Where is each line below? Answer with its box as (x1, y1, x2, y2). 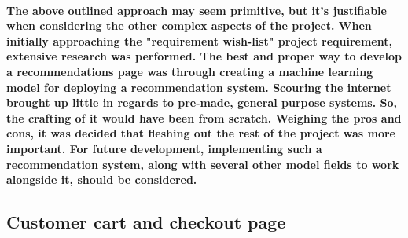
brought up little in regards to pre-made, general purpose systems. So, (6, 94, 398, 111)
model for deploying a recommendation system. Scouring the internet (6, 79, 391, 95)
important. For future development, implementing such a (6, 140, 322, 156)
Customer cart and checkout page (6, 210, 286, 234)
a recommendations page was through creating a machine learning (6, 63, 373, 79)
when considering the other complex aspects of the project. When (6, 17, 372, 34)
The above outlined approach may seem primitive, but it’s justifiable (6, 2, 387, 18)
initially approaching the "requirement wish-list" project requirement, (6, 32, 392, 49)
